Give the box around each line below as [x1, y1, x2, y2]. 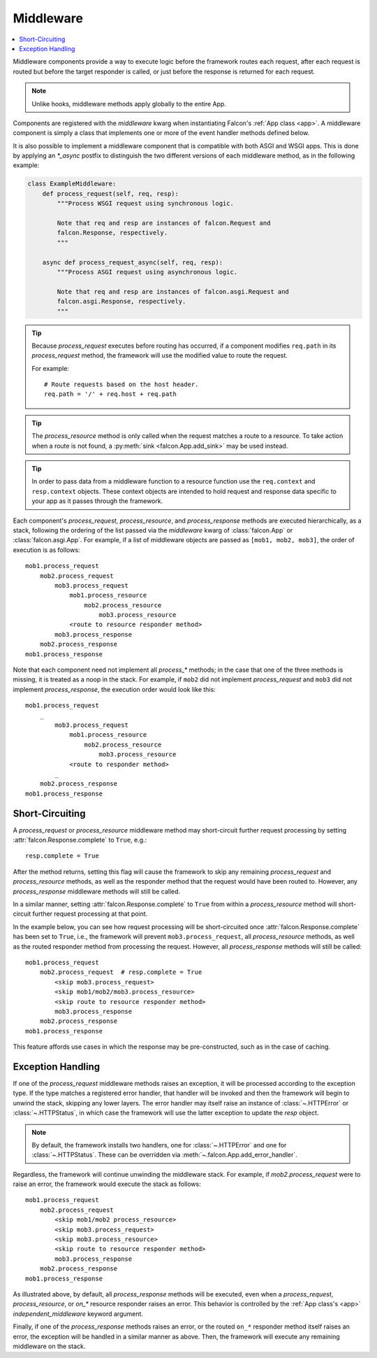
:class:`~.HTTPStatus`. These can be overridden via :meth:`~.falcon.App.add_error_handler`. [31, 1151, 298, 1159]
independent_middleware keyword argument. [13, 1309, 143, 1318]
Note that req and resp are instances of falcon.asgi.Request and [57, 288, 290, 295]
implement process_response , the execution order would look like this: [13, 685, 216, 693]
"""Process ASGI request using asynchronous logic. [57, 268, 238, 276]
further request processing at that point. [32, 910, 148, 918]
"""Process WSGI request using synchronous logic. [57, 199, 234, 208]
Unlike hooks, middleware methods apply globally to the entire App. [31, 99, 227, 108]
